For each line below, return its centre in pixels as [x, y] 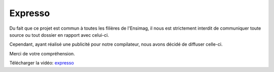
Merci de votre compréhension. [42, 53]
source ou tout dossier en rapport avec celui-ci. [59, 35]
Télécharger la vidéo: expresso [42, 63]
